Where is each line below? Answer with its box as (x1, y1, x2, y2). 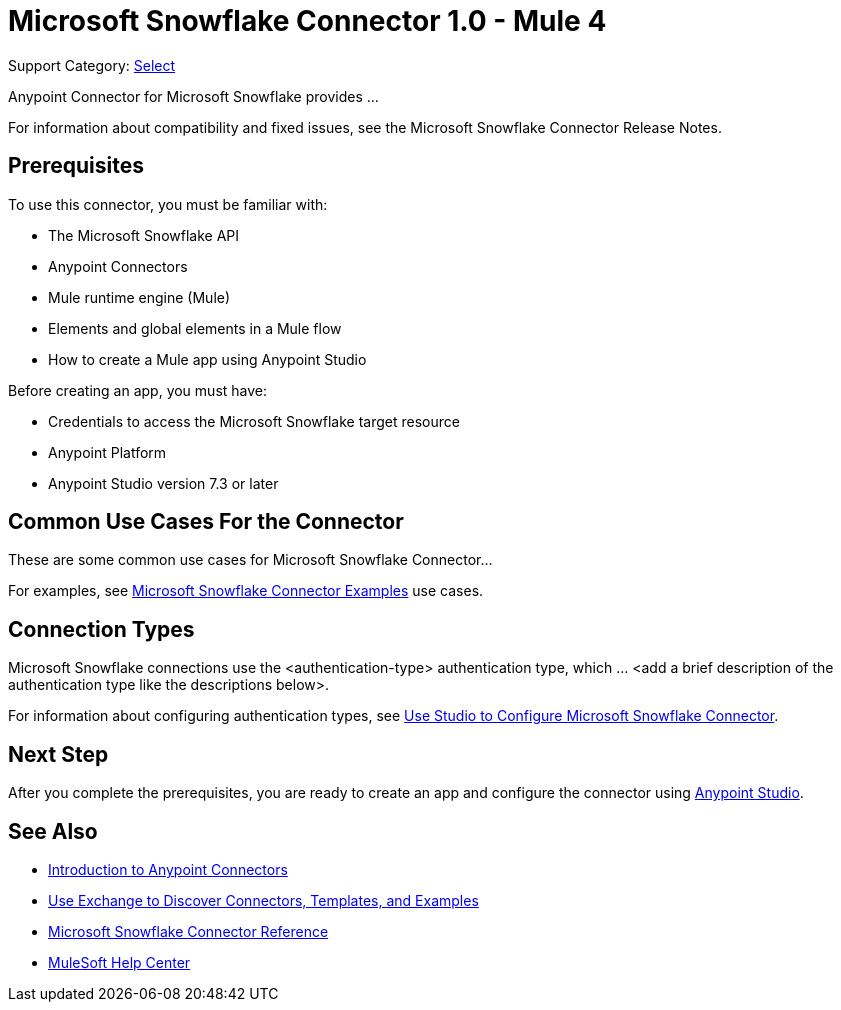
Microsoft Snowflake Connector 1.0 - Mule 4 (8, 4, 607, 38)
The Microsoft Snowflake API (48, 226, 240, 244)
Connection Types (8, 616, 195, 642)
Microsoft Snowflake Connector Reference (48, 922, 329, 940)
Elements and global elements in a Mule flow (48, 319, 342, 337)
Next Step (8, 741, 109, 767)
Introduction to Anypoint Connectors (48, 860, 288, 878)
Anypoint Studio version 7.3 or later (48, 474, 279, 492)
